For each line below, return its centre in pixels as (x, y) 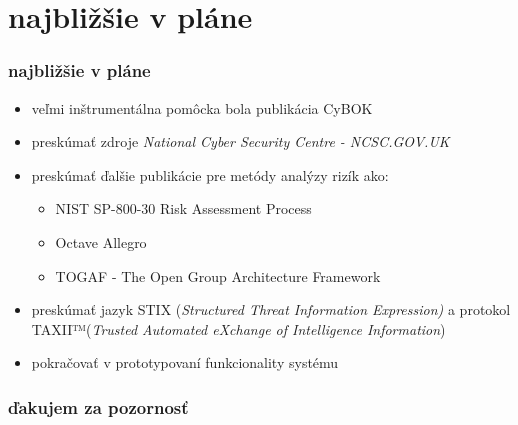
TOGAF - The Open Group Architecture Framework (218, 275)
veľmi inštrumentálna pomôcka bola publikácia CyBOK (202, 107)
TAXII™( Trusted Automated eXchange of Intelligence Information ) (238, 328)
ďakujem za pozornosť (98, 406)
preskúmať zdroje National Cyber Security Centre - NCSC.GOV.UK (240, 141)
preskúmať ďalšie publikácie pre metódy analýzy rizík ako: (210, 174)
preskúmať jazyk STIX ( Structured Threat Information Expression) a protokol (271, 309)
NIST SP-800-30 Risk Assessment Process (183, 208)
